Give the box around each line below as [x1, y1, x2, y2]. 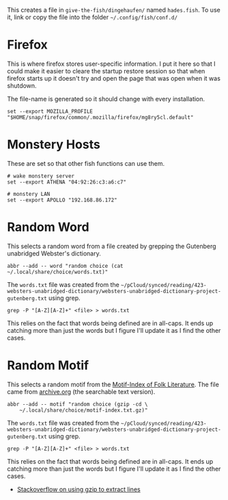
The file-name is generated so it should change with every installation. [7, 95, 205, 103]
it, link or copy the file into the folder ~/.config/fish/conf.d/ [7, 13, 178, 21]
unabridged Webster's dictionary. [7, 249, 101, 258]
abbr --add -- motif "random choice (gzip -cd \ [7, 401, 148, 408]
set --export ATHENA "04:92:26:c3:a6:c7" [7, 178, 127, 186]
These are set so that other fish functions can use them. [7, 159, 165, 167]
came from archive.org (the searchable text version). [7, 387, 156, 396]
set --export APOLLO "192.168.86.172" [7, 197, 117, 203]
